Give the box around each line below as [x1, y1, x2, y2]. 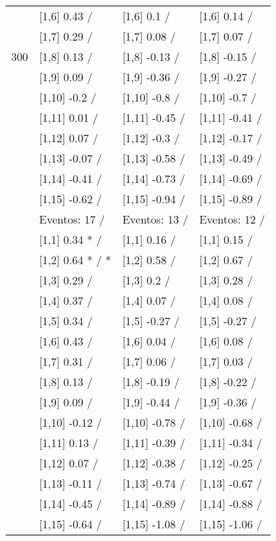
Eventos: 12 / [199, 211, 266, 227]
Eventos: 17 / [39, 211, 106, 227]
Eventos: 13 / [122, 211, 189, 227]
